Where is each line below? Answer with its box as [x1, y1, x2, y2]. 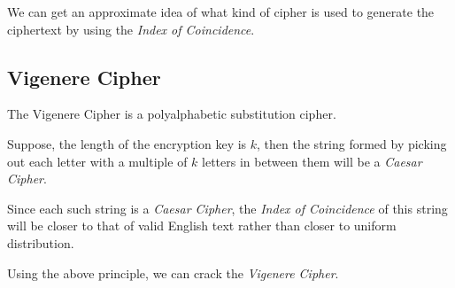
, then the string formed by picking [257, 134, 447, 152]
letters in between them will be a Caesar [202, 152, 422, 170]
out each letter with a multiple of [7, 152, 188, 170]
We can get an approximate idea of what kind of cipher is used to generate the [7, 3, 435, 20]
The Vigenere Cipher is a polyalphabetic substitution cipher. [7, 105, 336, 123]
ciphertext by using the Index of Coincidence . [7, 19, 255, 38]
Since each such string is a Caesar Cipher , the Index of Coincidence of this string [7, 198, 448, 217]
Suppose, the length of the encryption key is [7, 134, 247, 152]
